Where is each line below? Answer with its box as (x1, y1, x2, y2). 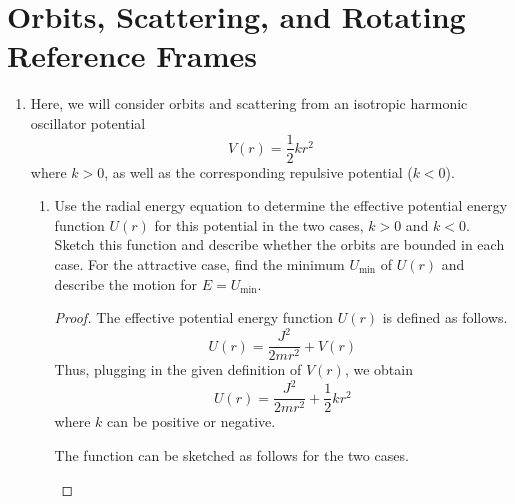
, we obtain (344, 359, 413, 380)
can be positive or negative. (107, 411, 276, 432)
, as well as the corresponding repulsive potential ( (104, 161, 413, 182)
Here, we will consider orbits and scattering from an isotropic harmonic (30, 93, 468, 114)
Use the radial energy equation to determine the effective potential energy (54, 195, 508, 216)
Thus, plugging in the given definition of (54, 359, 302, 380)
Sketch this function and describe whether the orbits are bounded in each (54, 234, 505, 255)
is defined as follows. (382, 307, 508, 328)
